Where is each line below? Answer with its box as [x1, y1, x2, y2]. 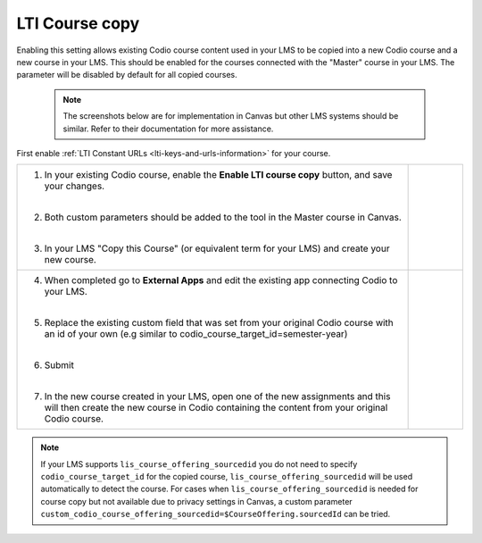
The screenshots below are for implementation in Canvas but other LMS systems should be [62, 111, 399, 121]
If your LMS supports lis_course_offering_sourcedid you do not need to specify [40, 458, 358, 469]
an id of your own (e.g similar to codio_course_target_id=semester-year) [44, 328, 348, 340]
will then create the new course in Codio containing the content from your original [44, 402, 388, 414]
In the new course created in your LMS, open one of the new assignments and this [44, 390, 391, 403]
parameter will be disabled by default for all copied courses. [16, 70, 237, 80]
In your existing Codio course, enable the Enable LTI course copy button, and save [44, 169, 393, 181]
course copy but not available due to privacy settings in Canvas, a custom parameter [40, 496, 353, 506]
